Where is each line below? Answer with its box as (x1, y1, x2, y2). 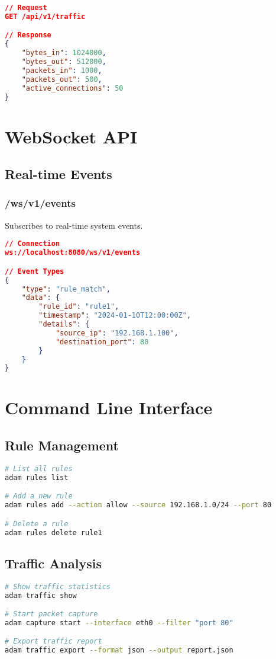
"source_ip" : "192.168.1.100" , (55, 328, 178, 337)
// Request (5, 4, 47, 12)
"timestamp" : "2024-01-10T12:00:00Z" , (38, 311, 191, 320)
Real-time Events (5, 165, 112, 183)
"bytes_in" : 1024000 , (21, 49, 106, 57)
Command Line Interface (5, 395, 213, 420)
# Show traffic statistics (5, 582, 111, 591)
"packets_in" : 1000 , (21, 66, 102, 75)
